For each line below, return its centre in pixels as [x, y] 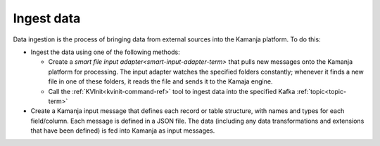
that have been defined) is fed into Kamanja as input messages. [123, 131]
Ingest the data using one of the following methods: [106, 52]
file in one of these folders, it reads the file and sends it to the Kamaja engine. [160, 81]
